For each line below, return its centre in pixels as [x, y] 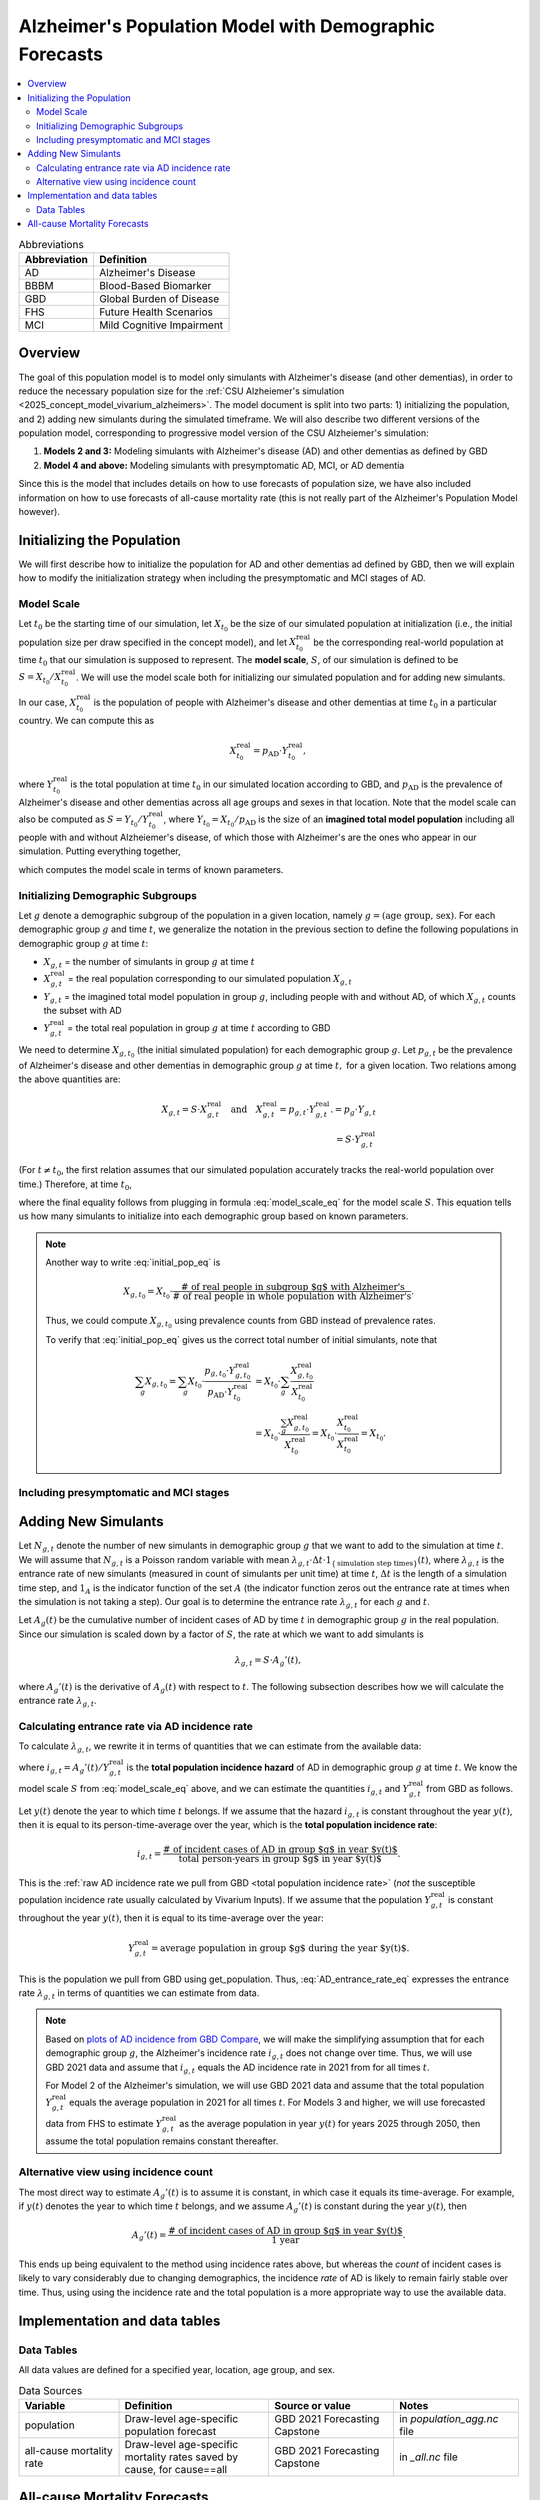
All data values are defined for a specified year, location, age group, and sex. [176, 2369]
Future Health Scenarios [156, 312]
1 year [285, 2240]
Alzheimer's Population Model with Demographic [226, 26]
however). [39, 512]
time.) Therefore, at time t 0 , [75, 1185]
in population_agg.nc [448, 2418]
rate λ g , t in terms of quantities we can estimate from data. [139, 1993]
